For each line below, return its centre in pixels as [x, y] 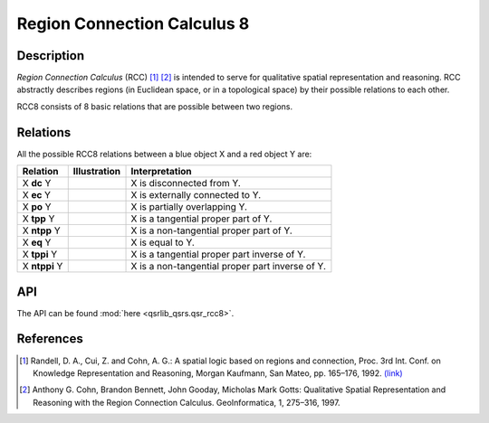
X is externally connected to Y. [196, 195]
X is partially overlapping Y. [189, 207]
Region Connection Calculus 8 [133, 23]
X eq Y [37, 242]
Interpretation [161, 172]
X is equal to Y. [163, 242]
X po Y [37, 207]
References [50, 339]
